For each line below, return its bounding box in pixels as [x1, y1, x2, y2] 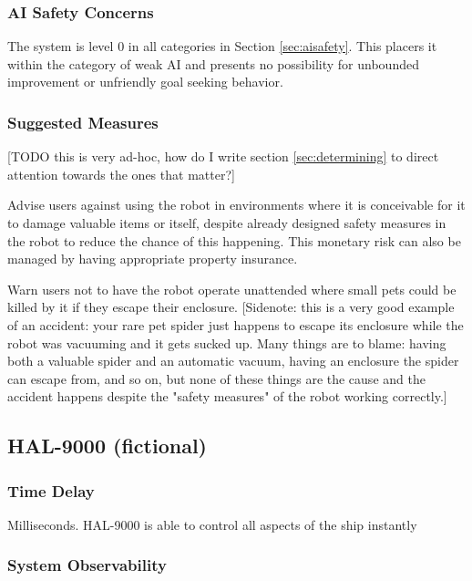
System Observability [7, 554, 167, 576]
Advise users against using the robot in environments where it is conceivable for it [7, 195, 466, 214]
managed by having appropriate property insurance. [7, 249, 298, 268]
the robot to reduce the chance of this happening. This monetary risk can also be [7, 231, 461, 250]
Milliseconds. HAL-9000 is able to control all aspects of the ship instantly [7, 514, 417, 534]
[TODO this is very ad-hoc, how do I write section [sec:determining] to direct [7, 147, 439, 166]
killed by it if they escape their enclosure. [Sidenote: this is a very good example [7, 297, 455, 316]
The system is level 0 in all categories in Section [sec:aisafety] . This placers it [7, 36, 437, 56]
